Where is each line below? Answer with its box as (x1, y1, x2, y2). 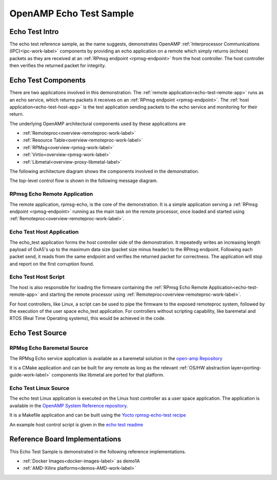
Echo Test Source (9, 329, 67, 337)
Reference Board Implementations (9, 435, 122, 443)
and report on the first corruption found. (9, 260, 94, 267)
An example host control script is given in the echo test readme (9, 421, 144, 428)
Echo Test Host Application (9, 228, 79, 236)
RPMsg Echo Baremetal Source (9, 345, 89, 352)
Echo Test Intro (9, 27, 59, 36)
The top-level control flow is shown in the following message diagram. (9, 177, 158, 184)
